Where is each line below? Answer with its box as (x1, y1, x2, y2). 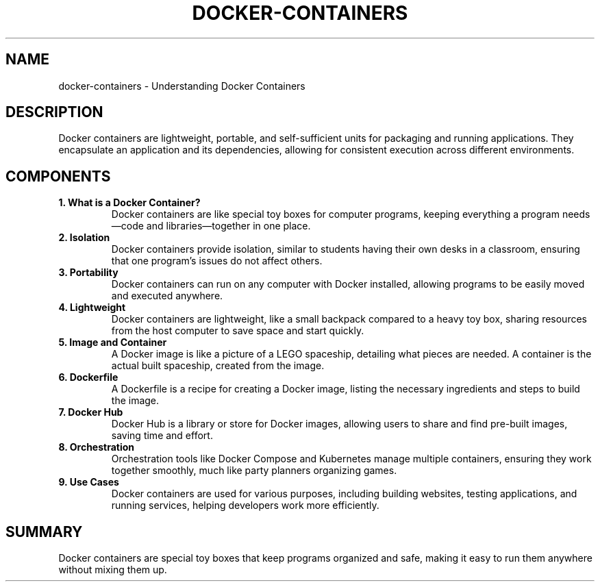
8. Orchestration (58, 441, 135, 453)
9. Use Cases (58, 476, 119, 488)
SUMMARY (5, 523, 83, 540)
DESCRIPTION (5, 103, 103, 121)
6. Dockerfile (58, 371, 118, 384)
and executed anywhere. (111, 290, 223, 302)
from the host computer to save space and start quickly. (111, 325, 364, 337)
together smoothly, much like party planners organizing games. (111, 464, 397, 477)
